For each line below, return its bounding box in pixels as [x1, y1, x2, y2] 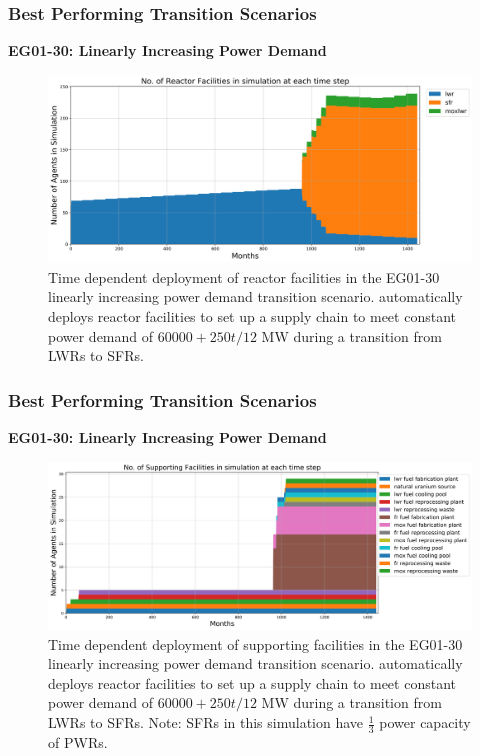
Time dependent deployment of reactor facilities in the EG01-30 [48, 266, 440, 287]
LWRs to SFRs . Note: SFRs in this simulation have [48, 712, 364, 733]
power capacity [379, 712, 471, 733]
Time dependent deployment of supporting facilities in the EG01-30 [48, 633, 463, 654]
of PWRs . [48, 731, 108, 752]
